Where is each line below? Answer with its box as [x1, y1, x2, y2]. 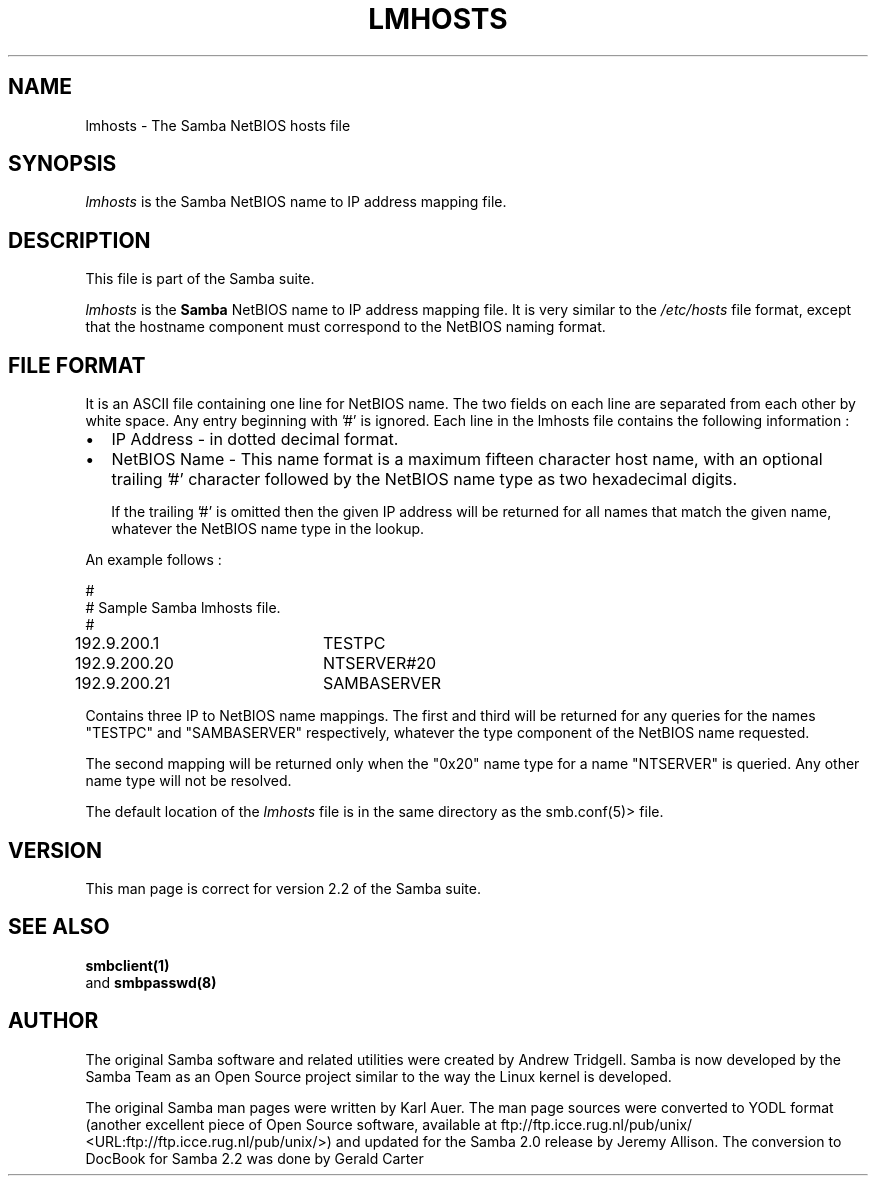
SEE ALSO [8, 914, 110, 940]
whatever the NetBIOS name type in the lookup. [111, 520, 425, 538]
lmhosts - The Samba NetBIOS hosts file [85, 116, 351, 134]
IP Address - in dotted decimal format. [111, 429, 399, 450]
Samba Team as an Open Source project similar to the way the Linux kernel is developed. [85, 1067, 672, 1085]
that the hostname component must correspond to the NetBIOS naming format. [85, 318, 606, 336]
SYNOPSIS [8, 151, 117, 177]
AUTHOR [8, 1008, 99, 1034]
